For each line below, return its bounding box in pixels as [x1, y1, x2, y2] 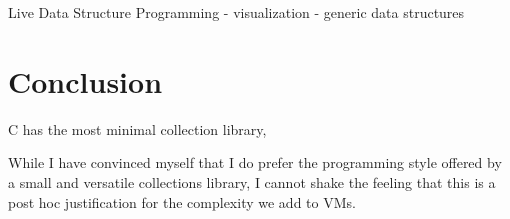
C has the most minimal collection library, [8, 118, 267, 139]
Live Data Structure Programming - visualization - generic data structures [8, 2, 465, 22]
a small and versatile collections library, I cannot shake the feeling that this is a [8, 171, 496, 192]
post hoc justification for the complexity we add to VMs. [8, 191, 356, 212]
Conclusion [8, 60, 163, 101]
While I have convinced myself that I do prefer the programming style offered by [8, 152, 502, 173]
